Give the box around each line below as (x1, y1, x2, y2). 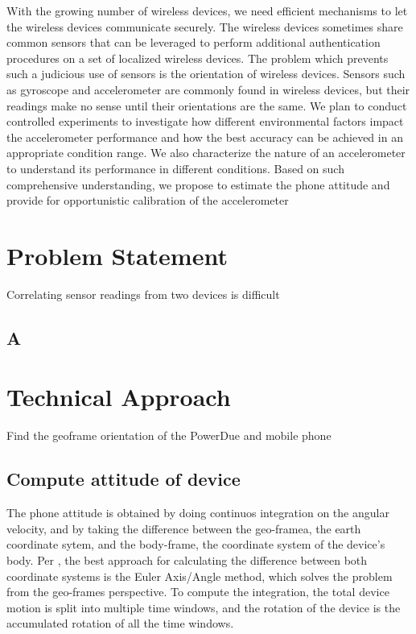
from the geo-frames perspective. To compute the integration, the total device (6, 583, 389, 600)
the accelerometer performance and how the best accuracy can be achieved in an (6, 128, 403, 145)
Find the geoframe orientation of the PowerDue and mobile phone (6, 427, 332, 444)
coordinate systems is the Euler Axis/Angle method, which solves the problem (6, 567, 393, 584)
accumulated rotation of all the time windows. (6, 615, 234, 632)
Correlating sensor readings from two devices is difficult (6, 285, 280, 302)
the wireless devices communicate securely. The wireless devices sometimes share (6, 18, 403, 35)
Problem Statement (6, 238, 228, 271)
